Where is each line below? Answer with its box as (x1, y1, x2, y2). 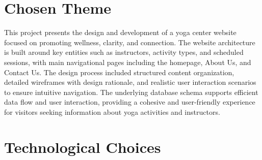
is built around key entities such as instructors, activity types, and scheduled (4, 47, 244, 57)
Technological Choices (4, 136, 161, 157)
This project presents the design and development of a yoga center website (4, 27, 237, 38)
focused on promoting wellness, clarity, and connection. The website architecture (4, 37, 255, 47)
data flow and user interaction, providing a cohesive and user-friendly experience (4, 97, 255, 107)
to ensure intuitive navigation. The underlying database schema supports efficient (4, 86, 258, 97)
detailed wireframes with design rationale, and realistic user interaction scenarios (4, 77, 256, 87)
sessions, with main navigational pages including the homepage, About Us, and (4, 56, 251, 67)
